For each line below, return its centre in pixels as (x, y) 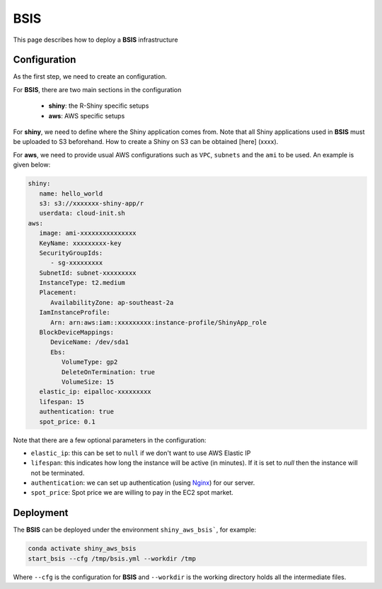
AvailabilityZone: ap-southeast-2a (112, 302)
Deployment (41, 513)
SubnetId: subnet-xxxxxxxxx (88, 273)
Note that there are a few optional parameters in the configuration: (110, 440)
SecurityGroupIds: (71, 253)
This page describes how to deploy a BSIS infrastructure (95, 40)
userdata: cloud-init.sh (82, 213)
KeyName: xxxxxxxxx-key (80, 243)
